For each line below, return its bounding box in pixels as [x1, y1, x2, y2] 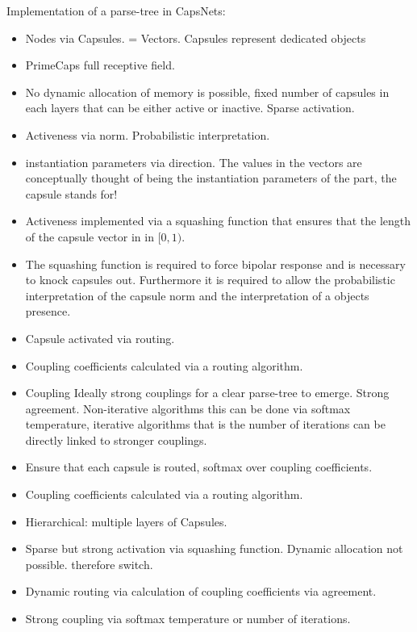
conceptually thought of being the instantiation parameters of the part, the [25, 170, 397, 186]
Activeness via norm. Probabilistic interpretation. [25, 126, 270, 143]
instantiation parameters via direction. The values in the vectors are [25, 153, 362, 170]
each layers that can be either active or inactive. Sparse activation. [25, 99, 355, 116]
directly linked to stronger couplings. [25, 431, 207, 448]
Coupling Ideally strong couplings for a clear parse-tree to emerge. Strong [25, 384, 390, 401]
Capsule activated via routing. [25, 329, 175, 346]
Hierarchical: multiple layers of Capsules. [25, 513, 227, 529]
